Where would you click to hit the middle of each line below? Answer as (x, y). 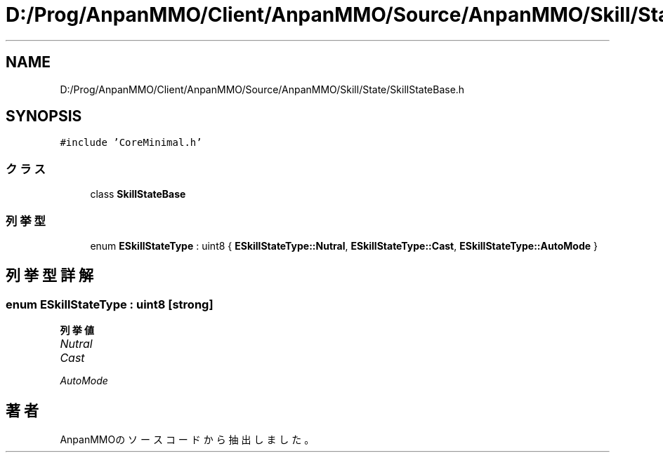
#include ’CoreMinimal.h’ (131, 143)
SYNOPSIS (44, 116)
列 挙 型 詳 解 (50, 276)
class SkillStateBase (138, 194)
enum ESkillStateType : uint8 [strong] (110, 304)
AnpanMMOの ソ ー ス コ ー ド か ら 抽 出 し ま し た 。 (187, 439)
